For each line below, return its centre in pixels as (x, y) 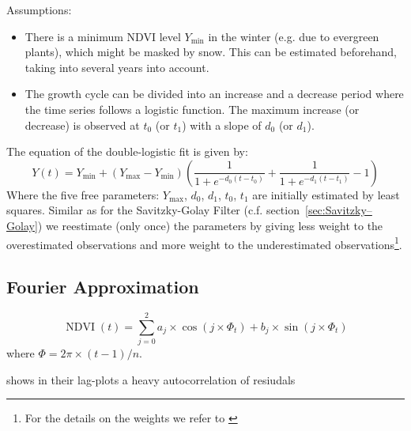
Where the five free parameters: (83, 194)
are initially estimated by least (326, 194)
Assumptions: (39, 9)
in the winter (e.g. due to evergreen (294, 36)
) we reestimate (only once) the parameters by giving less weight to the (210, 225)
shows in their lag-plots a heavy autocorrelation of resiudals (151, 379)
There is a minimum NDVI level (103, 36)
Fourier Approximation (103, 287)
